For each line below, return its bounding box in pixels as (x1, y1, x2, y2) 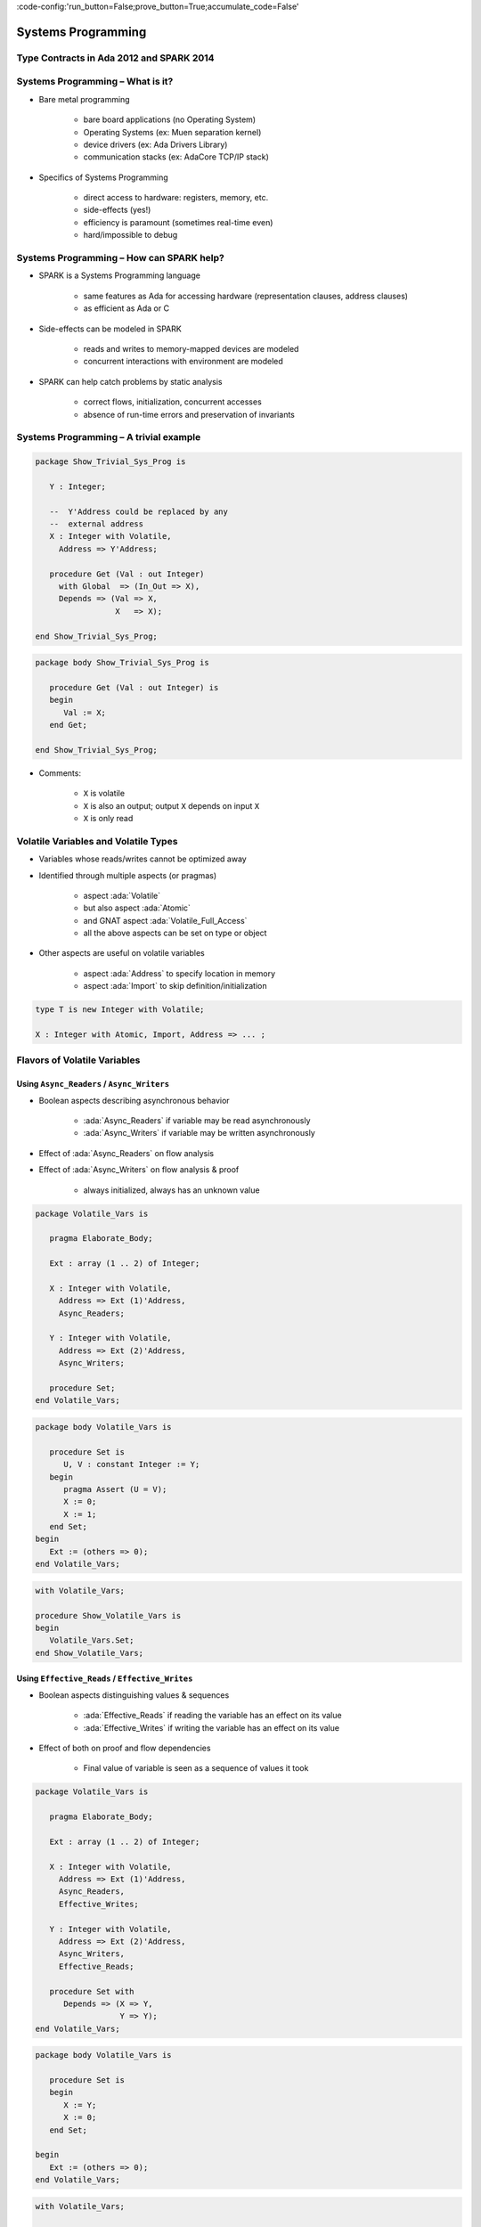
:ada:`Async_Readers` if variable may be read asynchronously (83, 1114, 311, 1126)
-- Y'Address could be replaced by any (49, 506, 229, 517)
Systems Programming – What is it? (16, 76, 174, 88)
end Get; (49, 720, 88, 730)
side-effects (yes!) (83, 205, 151, 216)
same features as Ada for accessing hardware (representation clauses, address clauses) (83, 290, 409, 301)
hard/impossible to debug (83, 230, 178, 241)
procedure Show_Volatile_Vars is (35, 1611, 182, 1620)
